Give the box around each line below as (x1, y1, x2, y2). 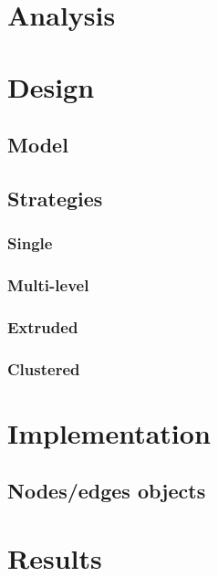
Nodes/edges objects (7, 477, 206, 505)
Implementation (7, 414, 211, 451)
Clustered (7, 357, 80, 380)
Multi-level (7, 274, 89, 297)
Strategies (7, 184, 103, 212)
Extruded (7, 315, 78, 338)
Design (7, 68, 95, 105)
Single (7, 232, 53, 255)
